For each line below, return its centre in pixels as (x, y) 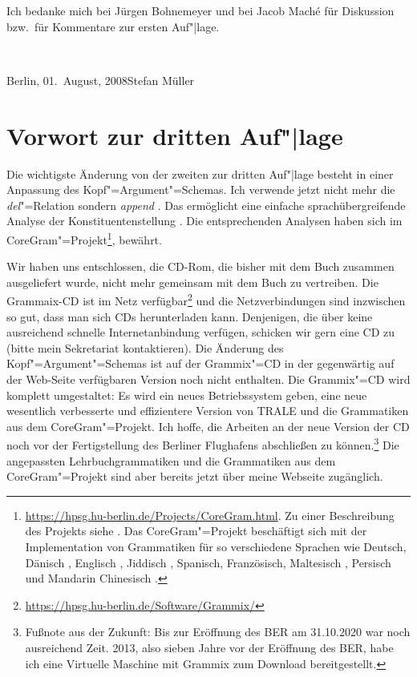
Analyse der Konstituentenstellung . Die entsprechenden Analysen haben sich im (204, 221)
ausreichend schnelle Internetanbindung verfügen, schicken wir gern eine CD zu (201, 332)
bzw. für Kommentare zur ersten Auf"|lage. (113, 26)
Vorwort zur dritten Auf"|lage (175, 135)
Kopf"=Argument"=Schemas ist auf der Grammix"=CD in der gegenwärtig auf (200, 363)
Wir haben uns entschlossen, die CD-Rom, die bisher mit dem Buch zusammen (200, 266)
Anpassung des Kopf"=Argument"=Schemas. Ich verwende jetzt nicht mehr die (201, 189)
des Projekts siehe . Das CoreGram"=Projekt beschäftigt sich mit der (196, 531)
